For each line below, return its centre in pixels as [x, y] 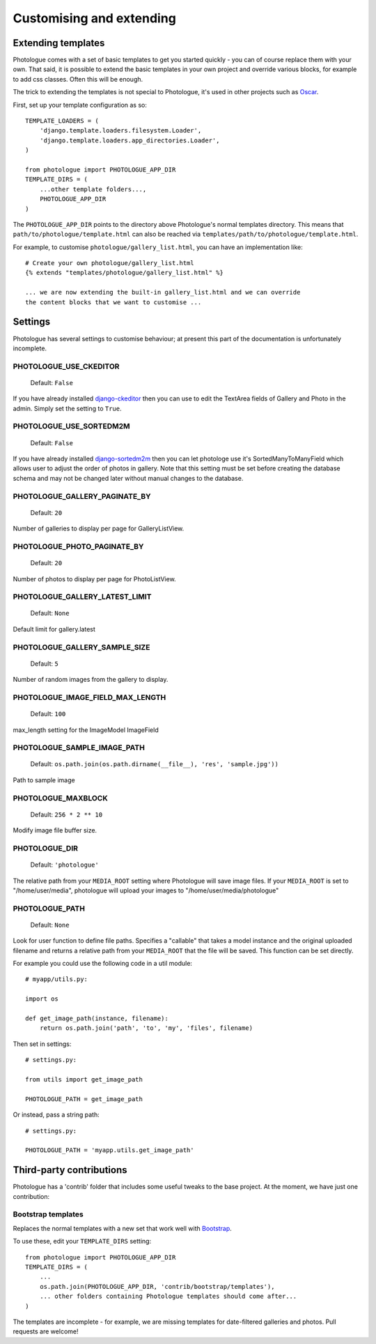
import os [42, 999]
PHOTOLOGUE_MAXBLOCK [60, 798]
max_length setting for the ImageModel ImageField [86, 730]
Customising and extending [95, 18]
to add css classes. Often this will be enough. [78, 79]
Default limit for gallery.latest [54, 629]
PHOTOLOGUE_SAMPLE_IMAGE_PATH [79, 748]
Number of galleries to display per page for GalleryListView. [99, 529]
